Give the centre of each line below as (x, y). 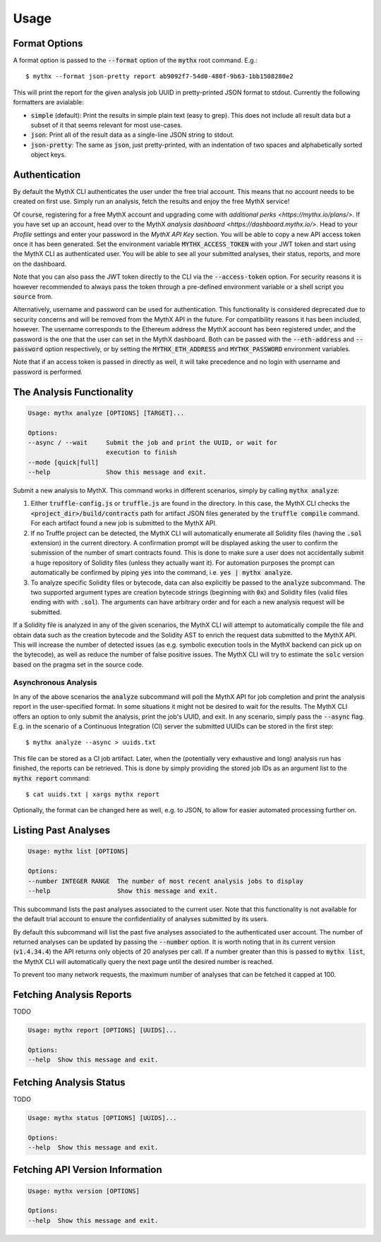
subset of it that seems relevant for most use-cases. (107, 125)
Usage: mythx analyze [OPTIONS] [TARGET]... (106, 413)
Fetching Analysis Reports (72, 995)
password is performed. (48, 372)
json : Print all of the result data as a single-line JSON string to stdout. (133, 135)
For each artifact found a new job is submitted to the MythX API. (124, 523)
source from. (33, 297)
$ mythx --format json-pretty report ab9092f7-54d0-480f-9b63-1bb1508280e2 (159, 77)
